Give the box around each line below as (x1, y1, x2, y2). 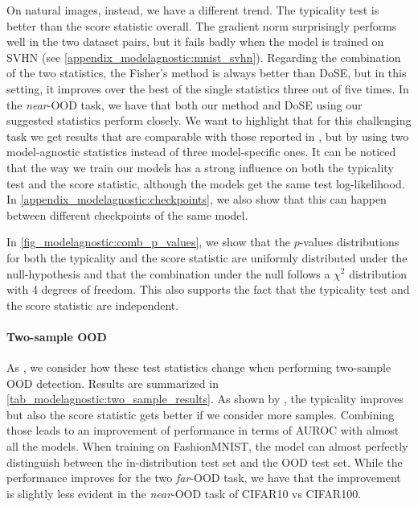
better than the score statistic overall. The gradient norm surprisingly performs (6, 17, 397, 34)
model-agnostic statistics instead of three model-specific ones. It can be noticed (6, 143, 396, 160)
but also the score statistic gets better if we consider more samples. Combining (6, 406, 395, 422)
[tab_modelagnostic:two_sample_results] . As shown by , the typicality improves (6, 390, 404, 407)
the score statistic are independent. (6, 296, 179, 313)
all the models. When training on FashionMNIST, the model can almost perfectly (6, 438, 408, 455)
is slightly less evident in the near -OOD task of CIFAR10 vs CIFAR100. (6, 484, 362, 501)
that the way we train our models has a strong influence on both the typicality (6, 159, 394, 175)
